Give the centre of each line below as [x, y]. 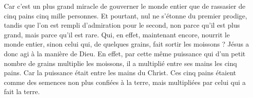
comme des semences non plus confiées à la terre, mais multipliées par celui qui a [125, 82]
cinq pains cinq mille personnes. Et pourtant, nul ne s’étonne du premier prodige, [126, 15]
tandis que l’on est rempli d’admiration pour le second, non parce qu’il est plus [122, 25]
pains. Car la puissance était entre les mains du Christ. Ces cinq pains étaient [120, 73]
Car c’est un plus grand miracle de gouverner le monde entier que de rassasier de [125, 6]
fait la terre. [22, 91]
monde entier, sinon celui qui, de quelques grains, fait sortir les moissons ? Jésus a [126, 44]
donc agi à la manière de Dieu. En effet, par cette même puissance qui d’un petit [125, 53]
